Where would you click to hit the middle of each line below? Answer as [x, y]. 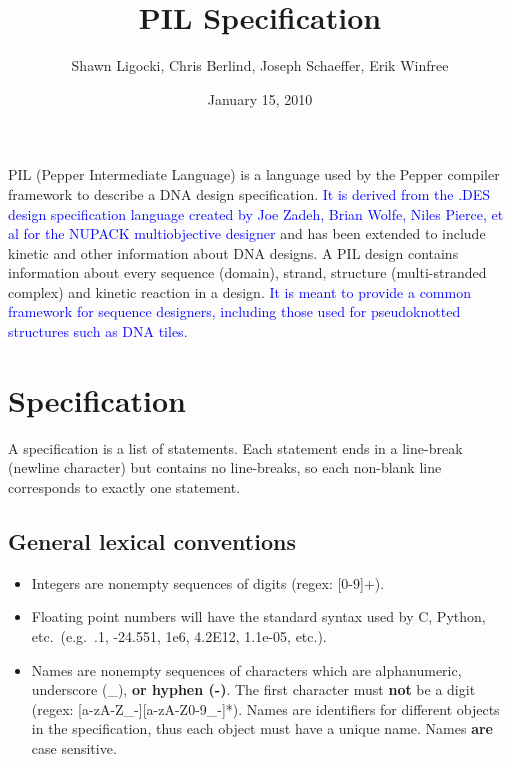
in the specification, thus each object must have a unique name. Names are [262, 728]
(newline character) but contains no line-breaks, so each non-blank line [225, 467]
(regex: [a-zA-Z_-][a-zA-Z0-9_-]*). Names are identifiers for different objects [265, 708]
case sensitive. [74, 747]
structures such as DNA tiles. [98, 331]
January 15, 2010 [260, 98]
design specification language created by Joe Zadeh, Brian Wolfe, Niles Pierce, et [256, 213]
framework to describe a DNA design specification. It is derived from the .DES [249, 193]
